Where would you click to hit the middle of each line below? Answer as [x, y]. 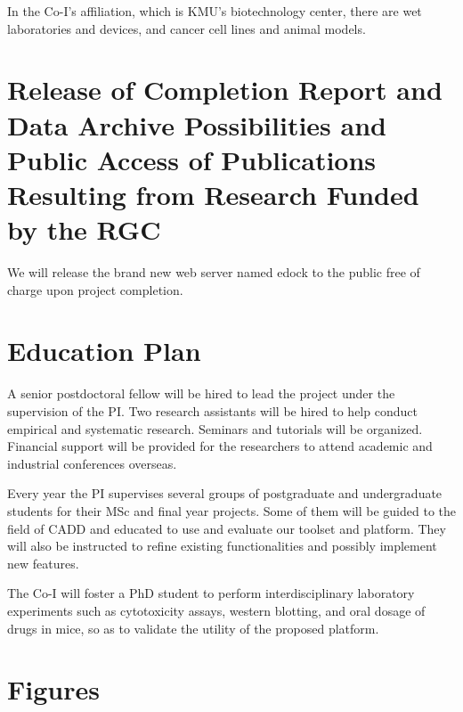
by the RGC [84, 229]
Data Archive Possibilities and [197, 124]
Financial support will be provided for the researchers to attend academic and [220, 446]
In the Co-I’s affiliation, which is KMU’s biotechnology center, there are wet [215, 11]
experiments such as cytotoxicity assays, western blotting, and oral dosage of [216, 610]
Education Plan [104, 351]
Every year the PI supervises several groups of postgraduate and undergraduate [225, 493]
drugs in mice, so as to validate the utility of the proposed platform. [193, 628]
